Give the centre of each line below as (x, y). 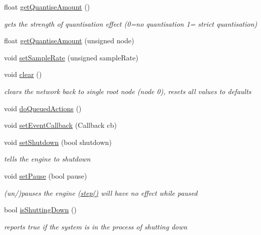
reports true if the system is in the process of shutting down (96, 226)
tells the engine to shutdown (47, 159)
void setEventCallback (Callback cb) (61, 125)
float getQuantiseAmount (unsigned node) (69, 41)
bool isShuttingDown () (40, 210)
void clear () (23, 74)
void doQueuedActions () (43, 108)
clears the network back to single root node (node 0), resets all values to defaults (128, 91)
